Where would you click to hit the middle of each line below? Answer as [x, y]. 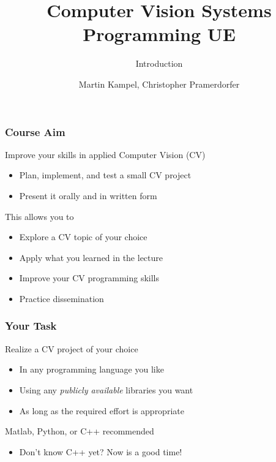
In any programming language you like [91, 369]
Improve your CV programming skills [89, 278]
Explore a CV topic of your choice [83, 237]
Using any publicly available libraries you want [106, 389]
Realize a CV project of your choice [72, 348]
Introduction [159, 63]
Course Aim [35, 131]
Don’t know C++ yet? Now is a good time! [101, 451]
